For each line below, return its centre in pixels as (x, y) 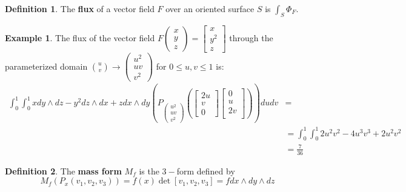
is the (149, 170)
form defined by (206, 170)
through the (251, 37)
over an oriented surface (210, 8)
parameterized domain (46, 66)
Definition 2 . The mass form (63, 170)
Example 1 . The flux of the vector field (80, 37)
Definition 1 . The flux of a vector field (80, 8)
